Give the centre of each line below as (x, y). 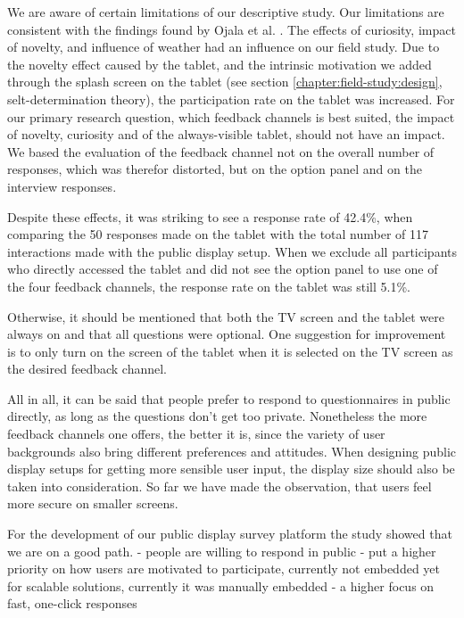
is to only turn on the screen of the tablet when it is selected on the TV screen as (230, 351)
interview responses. (62, 186)
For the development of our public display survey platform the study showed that (230, 534)
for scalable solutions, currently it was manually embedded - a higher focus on (221, 585)
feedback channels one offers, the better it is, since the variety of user (196, 434)
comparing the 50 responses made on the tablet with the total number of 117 (218, 234)
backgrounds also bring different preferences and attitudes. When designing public (232, 451)
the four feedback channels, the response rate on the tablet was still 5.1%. (209, 286)
